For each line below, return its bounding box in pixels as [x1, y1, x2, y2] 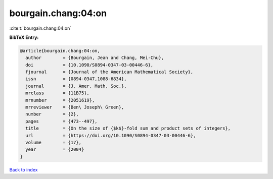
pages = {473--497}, [25, 118, 98, 124]
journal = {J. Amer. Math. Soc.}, [25, 83, 127, 89]
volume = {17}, [25, 140, 82, 145]
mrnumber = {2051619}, [25, 97, 95, 103]
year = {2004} [25, 147, 84, 152]
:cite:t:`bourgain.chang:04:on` [9, 25, 72, 31]
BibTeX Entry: [9, 34, 39, 40]
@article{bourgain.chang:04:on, [20, 48, 101, 53]
